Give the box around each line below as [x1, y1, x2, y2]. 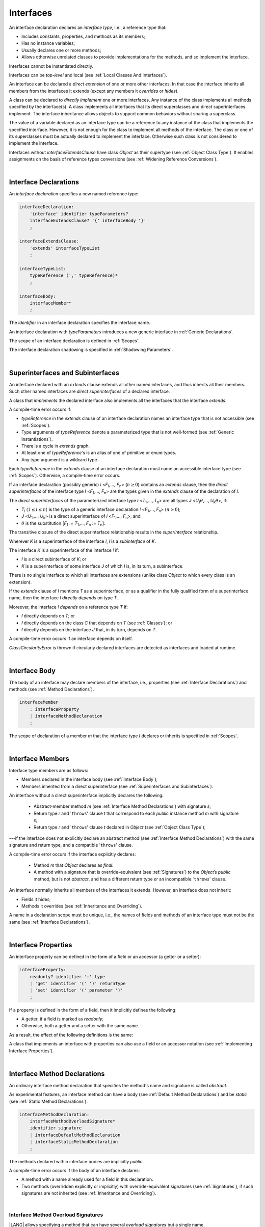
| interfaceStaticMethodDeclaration [29, 1139, 118, 1145]
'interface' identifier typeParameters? [29, 211, 129, 216]
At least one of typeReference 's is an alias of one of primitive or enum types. [21, 450, 177, 456]
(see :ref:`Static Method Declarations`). [9, 1098, 88, 1104]
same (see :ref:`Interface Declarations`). [9, 919, 90, 925]
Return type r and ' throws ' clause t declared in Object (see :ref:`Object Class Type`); [33, 824, 206, 830]
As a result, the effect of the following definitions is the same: [9, 1032, 133, 1038]
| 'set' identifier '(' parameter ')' [29, 987, 123, 993]
